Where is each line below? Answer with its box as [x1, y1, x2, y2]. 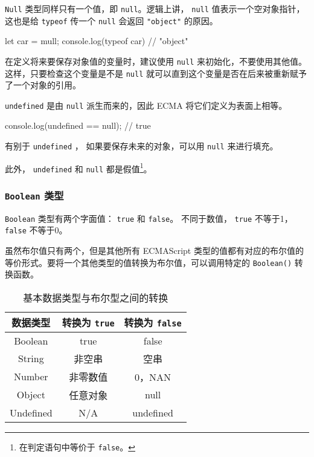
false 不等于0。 [5, 224, 68, 236]
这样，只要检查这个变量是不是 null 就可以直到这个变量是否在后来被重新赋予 [5, 66, 307, 79]
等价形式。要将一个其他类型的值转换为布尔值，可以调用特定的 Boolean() [5, 256, 292, 268]
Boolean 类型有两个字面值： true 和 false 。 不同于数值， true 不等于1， [5, 212, 293, 224]
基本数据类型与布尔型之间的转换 [23, 290, 168, 305]
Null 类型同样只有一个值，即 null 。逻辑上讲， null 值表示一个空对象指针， [5, 2, 305, 15]
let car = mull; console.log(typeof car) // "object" [5, 34, 188, 47]
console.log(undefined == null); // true [5, 119, 151, 132]
